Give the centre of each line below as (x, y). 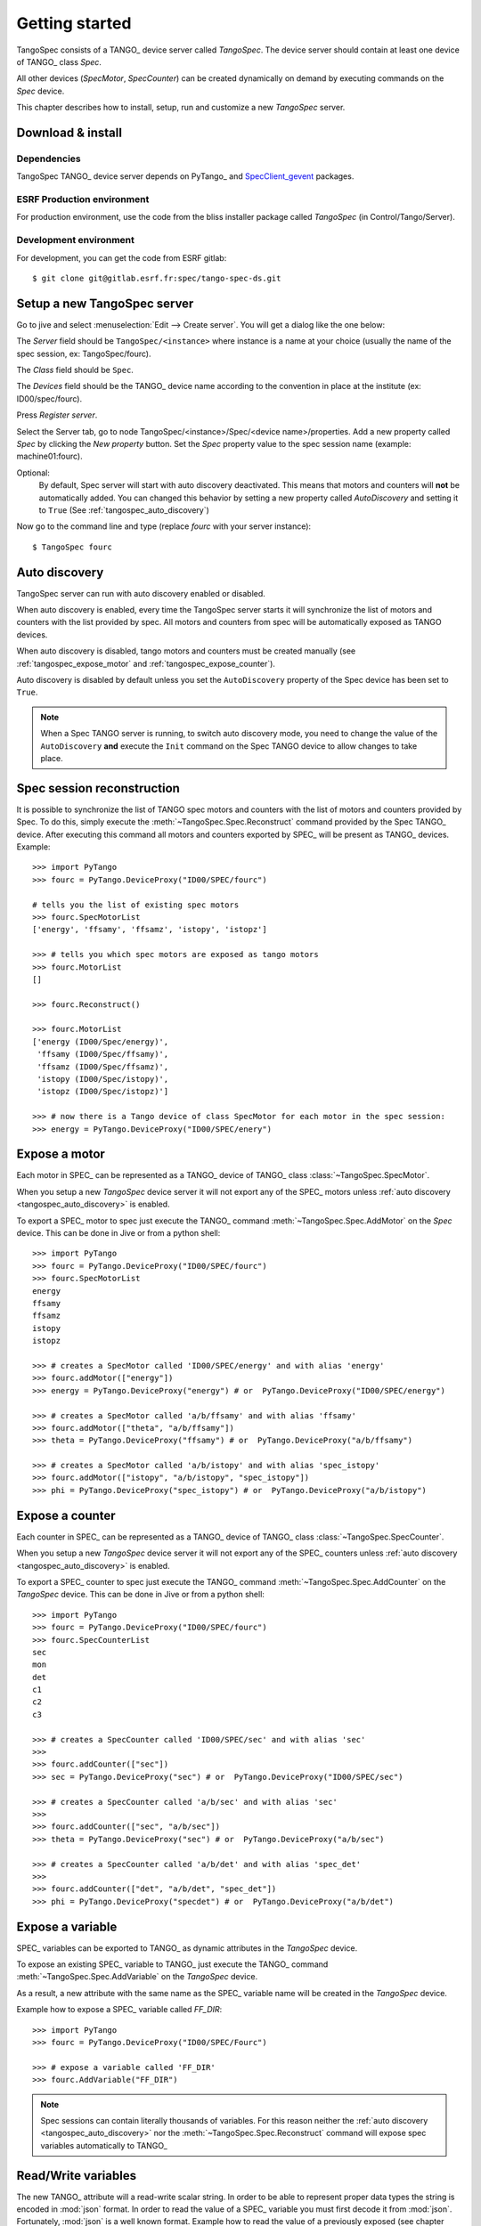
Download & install (69, 132)
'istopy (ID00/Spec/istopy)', (103, 1079)
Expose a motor (61, 1154)
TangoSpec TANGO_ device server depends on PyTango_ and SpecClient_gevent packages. (185, 176)
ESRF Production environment (83, 199)
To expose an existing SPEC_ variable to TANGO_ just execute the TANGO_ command (172, 1964)
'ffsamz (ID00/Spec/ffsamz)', (103, 1067)
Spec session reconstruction (98, 788)
